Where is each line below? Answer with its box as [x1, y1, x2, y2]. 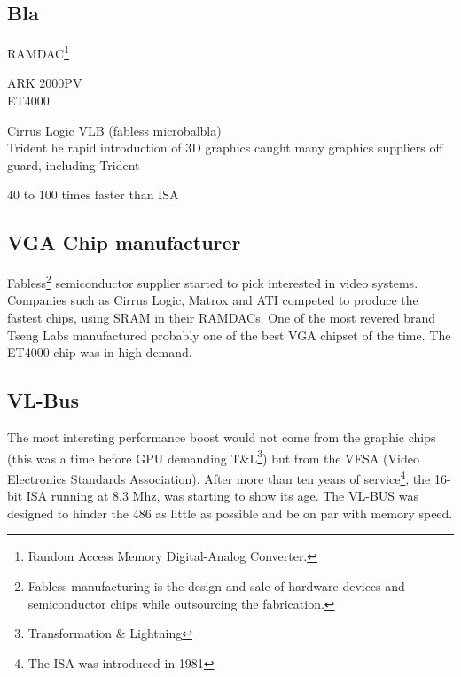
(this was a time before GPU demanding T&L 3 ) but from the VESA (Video [7, 446, 419, 467]
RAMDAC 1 [7, 42, 70, 62]
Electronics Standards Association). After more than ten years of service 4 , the [7, 466, 431, 487]
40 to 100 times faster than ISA [7, 185, 179, 204]
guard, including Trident [7, 155, 140, 174]
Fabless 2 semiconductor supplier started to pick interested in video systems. [7, 271, 418, 292]
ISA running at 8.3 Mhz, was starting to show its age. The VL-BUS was [26, 486, 418, 505]
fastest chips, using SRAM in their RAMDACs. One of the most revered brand [7, 308, 436, 327]
